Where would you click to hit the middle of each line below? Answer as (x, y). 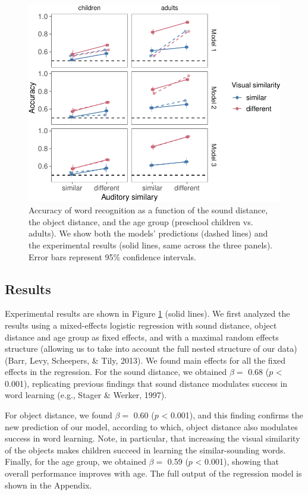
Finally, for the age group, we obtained (76, 461)
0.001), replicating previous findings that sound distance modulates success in (146, 383)
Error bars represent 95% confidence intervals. (112, 256)
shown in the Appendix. (48, 485)
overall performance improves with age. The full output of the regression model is (153, 473)
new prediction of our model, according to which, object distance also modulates (151, 426)
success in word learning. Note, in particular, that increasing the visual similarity (153, 438)
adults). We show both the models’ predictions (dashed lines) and (148, 233)
